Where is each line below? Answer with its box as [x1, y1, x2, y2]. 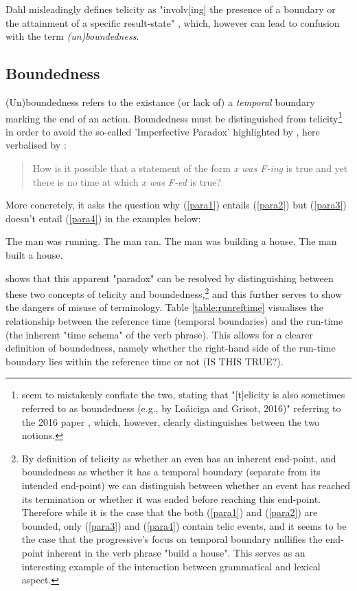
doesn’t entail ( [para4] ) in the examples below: [5, 211, 201, 225]
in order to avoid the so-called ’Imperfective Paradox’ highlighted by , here [5, 124, 320, 138]
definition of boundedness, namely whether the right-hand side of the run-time [5, 341, 336, 355]
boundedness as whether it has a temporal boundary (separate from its [21, 464, 321, 479]
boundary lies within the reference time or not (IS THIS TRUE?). [5, 354, 284, 368]
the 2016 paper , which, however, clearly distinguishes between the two [21, 414, 320, 429]
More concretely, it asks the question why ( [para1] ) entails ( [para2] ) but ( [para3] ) [5, 197, 347, 212]
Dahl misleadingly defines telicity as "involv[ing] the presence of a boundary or [5, 2, 336, 16]
